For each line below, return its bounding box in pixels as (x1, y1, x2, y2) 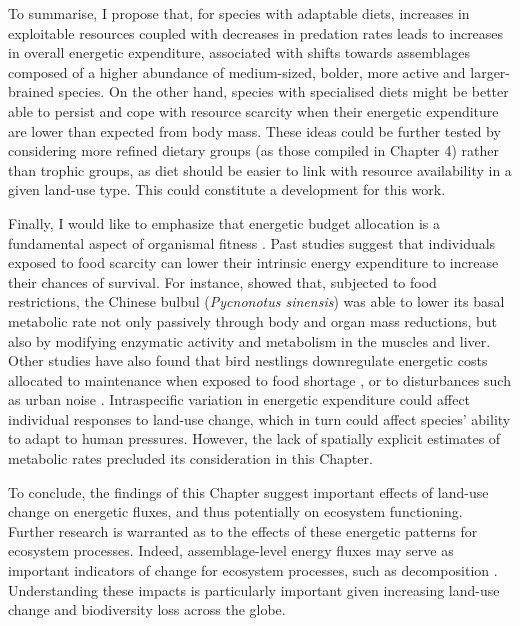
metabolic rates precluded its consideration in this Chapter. (8, 448, 373, 469)
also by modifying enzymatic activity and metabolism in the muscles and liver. (8, 330, 491, 351)
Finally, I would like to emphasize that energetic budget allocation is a (8, 212, 441, 233)
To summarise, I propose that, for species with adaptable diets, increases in (8, 3, 470, 23)
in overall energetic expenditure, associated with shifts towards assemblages (8, 42, 470, 63)
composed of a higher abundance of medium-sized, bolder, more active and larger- (8, 61, 511, 82)
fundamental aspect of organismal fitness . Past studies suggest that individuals (8, 232, 496, 253)
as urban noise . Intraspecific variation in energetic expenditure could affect (8, 389, 471, 410)
